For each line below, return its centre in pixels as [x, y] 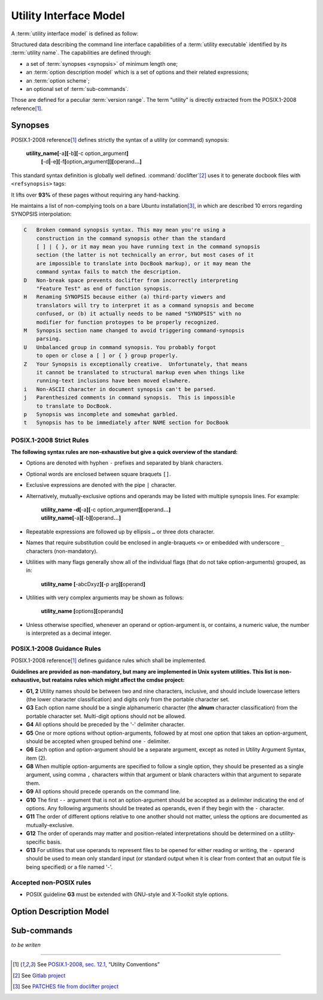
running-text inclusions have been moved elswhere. [114, 381]
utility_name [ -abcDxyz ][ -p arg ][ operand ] [93, 584]
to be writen [26, 945]
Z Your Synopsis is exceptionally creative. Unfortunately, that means [136, 364]
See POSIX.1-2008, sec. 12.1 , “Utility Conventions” [98, 965]
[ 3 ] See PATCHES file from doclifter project [66, 987]
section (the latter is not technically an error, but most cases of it [145, 255]
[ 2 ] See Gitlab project [39, 975]
